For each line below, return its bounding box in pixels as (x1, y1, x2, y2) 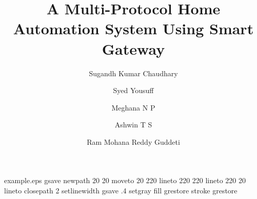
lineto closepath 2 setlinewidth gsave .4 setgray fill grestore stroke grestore (4, 185, 238, 196)
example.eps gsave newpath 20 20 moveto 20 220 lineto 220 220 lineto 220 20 (4, 175, 246, 186)
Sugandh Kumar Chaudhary (89, 68, 178, 78)
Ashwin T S (114, 119, 152, 130)
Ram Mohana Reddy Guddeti (87, 136, 180, 147)
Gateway (102, 38, 165, 59)
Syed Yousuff (113, 85, 154, 96)
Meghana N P (111, 102, 155, 113)
